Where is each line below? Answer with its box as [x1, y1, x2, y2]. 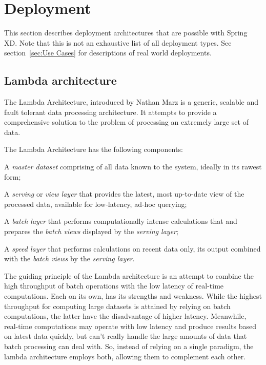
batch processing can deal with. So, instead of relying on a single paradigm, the [4, 340, 254, 351]
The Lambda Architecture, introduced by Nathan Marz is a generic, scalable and [4, 97, 258, 107]
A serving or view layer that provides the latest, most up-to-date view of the [4, 188, 244, 199]
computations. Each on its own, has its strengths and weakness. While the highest [4, 291, 262, 301]
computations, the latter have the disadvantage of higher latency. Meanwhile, [4, 311, 247, 321]
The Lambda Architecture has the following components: [4, 144, 183, 155]
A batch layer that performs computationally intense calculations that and [4, 216, 237, 226]
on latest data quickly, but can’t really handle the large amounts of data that [4, 331, 247, 341]
